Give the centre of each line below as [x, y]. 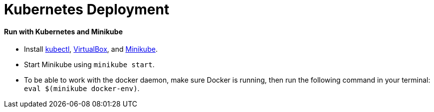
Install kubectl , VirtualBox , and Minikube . [91, 49]
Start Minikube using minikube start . [89, 65]
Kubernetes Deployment [87, 9]
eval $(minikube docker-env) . [82, 89]
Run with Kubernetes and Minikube [63, 31]
